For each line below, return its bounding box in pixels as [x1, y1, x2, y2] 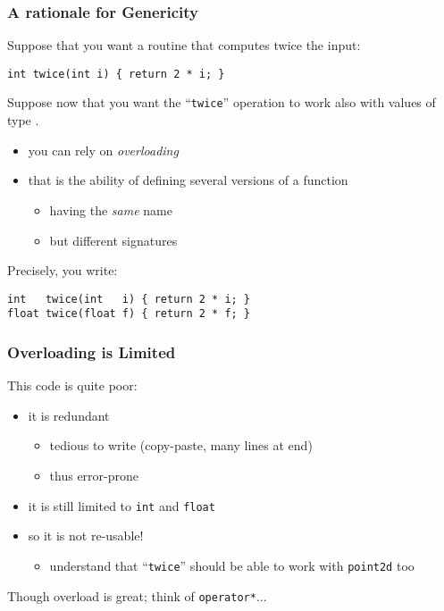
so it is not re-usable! [28, 526, 144, 545]
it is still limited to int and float [28, 496, 215, 515]
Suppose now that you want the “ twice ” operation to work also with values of [7, 93, 436, 112]
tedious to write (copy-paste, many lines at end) [49, 436, 313, 455]
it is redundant [28, 406, 110, 424]
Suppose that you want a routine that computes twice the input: [7, 36, 361, 54]
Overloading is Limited [7, 340, 176, 363]
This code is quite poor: [7, 376, 138, 395]
